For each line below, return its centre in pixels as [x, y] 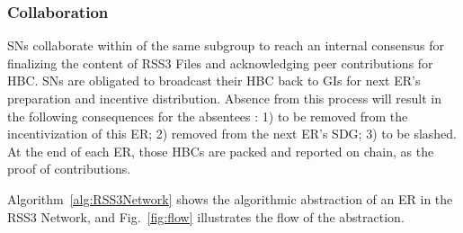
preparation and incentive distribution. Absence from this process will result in [224, 98]
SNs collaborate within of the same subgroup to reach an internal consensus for [226, 45]
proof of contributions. [69, 169]
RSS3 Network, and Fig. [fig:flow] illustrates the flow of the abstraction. [206, 216]
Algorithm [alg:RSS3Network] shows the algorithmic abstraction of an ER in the [230, 198]
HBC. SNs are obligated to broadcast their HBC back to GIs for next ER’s [214, 81]
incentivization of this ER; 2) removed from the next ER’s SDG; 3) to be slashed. [232, 134]
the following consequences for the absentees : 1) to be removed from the [208, 116]
